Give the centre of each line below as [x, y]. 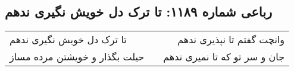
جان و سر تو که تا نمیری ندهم [224, 57]
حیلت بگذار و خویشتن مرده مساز [77, 57]
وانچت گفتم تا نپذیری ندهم [231, 40]
